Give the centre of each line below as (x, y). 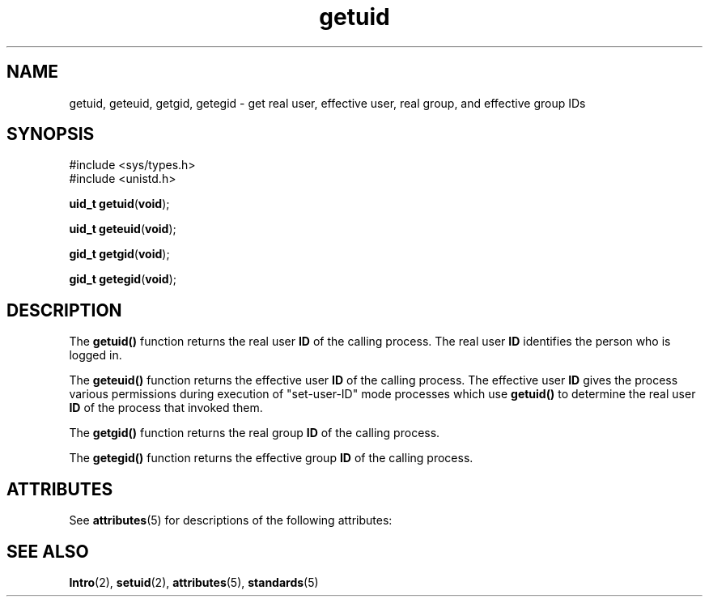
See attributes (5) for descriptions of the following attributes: (231, 520)
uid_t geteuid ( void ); (123, 229)
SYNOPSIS (51, 134)
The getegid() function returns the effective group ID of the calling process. (271, 458)
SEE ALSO (48, 551)
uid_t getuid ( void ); (119, 204)
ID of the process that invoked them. (166, 408)
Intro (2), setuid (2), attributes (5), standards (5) (194, 582)
